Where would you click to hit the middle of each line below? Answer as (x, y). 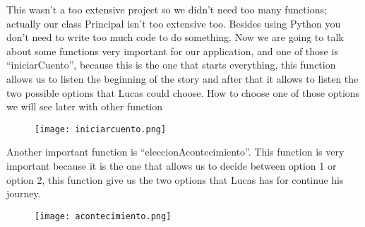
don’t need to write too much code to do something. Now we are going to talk (175, 37)
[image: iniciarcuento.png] (101, 129)
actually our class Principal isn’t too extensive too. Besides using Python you (174, 23)
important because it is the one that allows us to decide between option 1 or (172, 165)
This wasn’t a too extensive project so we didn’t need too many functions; (167, 9)
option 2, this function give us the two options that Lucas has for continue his (175, 179)
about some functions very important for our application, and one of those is (172, 51)
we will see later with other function (85, 106)
